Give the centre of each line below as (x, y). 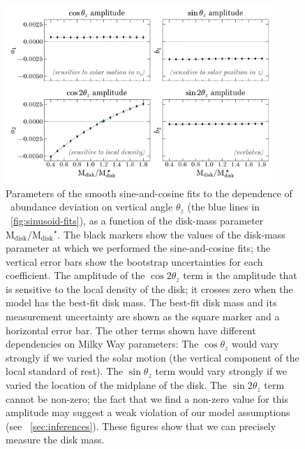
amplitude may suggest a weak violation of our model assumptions (148, 412)
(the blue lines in (224, 207)
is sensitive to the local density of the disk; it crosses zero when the (149, 288)
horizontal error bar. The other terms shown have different (131, 330)
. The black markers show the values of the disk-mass (171, 234)
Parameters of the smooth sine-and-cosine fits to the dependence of (149, 193)
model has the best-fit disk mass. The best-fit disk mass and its (141, 302)
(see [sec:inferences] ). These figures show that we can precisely (141, 426)
